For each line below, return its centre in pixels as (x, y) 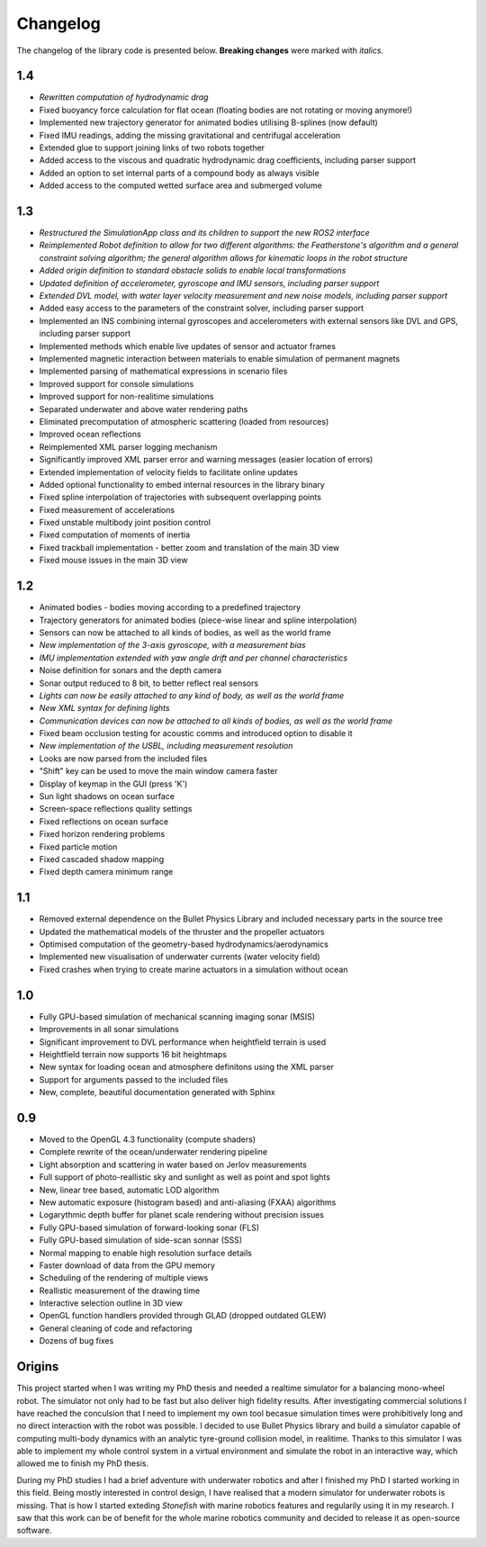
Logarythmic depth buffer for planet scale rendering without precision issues (181, 1215)
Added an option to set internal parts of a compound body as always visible (179, 173)
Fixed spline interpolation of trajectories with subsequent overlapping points (180, 497)
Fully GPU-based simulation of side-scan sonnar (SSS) (141, 1240)
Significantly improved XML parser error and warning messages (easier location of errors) (206, 460)
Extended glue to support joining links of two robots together (152, 148)
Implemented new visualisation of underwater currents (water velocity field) (180, 957)
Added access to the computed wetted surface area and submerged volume (181, 185)
